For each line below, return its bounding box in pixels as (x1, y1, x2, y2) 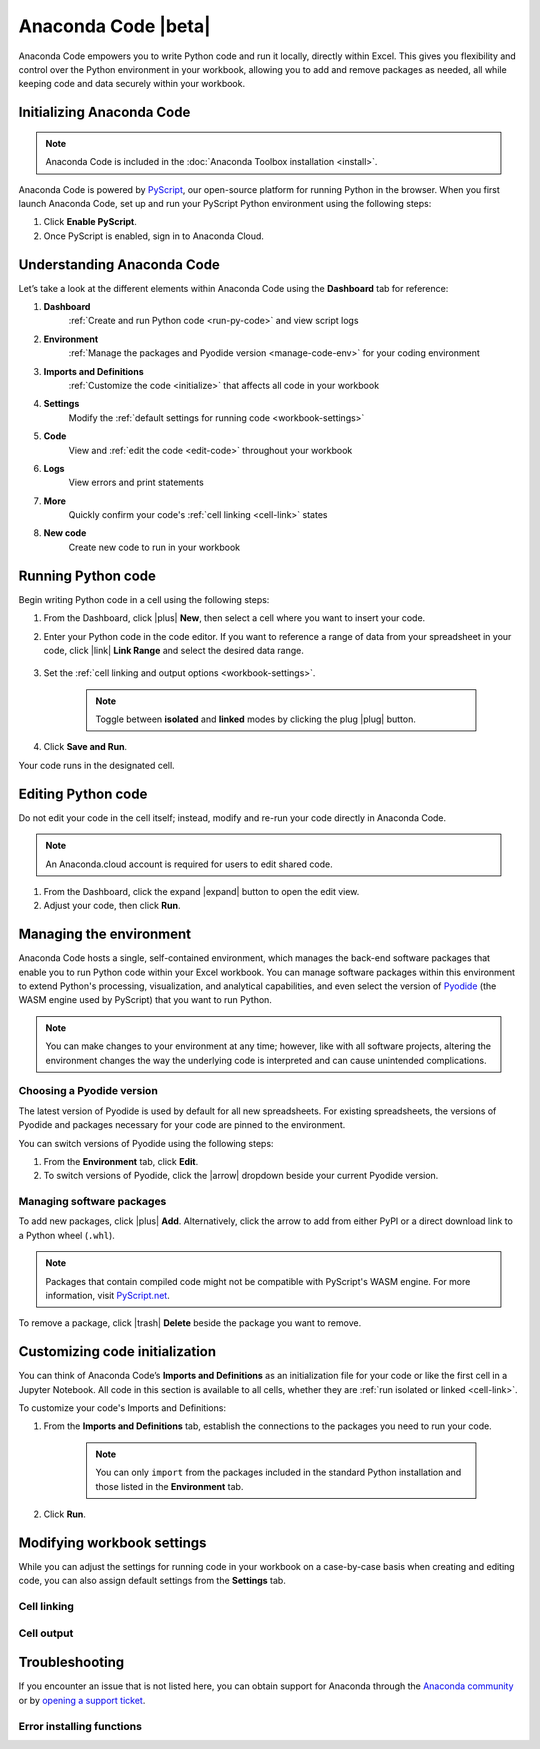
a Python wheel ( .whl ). (18, 1229, 115, 1241)
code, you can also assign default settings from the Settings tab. (18, 1575, 287, 1587)
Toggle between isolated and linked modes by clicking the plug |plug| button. (95, 713, 417, 725)
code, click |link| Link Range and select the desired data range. (43, 644, 304, 656)
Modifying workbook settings (18, 1534, 207, 1551)
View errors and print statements (68, 476, 204, 489)
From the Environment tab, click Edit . (43, 1155, 199, 1167)
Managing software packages (18, 1195, 167, 1209)
